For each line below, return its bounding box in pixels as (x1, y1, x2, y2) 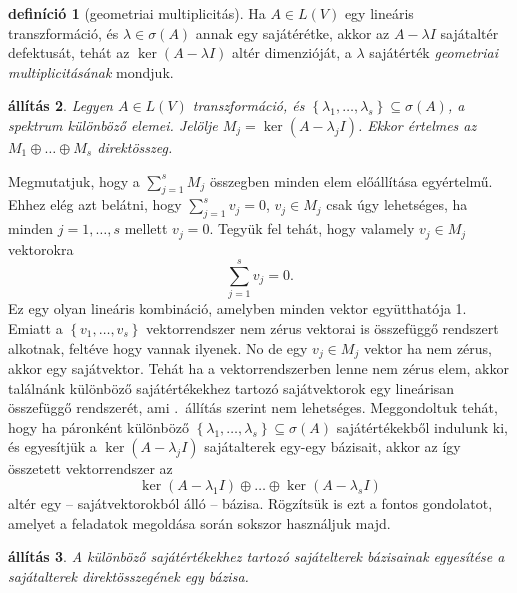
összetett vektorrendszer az (8, 458, 173, 479)
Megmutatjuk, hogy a (8, 170, 140, 191)
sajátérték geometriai (369, 42, 498, 63)
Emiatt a (8, 317, 63, 338)
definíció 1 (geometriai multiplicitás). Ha (8, 3, 266, 23)
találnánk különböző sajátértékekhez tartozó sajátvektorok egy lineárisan (8, 377, 455, 398)
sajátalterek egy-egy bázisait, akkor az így (204, 436, 461, 457)
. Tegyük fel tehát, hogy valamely (209, 218, 415, 239)
